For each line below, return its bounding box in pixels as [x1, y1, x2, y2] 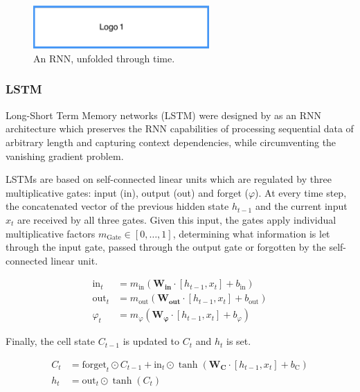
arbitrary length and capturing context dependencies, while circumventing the [6, 134, 336, 149]
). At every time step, [255, 185, 347, 199]
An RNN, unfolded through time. [33, 51, 175, 65]
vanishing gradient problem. [6, 148, 124, 163]
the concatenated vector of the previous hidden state [6, 199, 229, 213]
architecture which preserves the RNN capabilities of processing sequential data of [6, 121, 354, 136]
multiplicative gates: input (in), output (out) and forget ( [6, 185, 249, 199]
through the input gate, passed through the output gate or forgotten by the [6, 240, 326, 254]
